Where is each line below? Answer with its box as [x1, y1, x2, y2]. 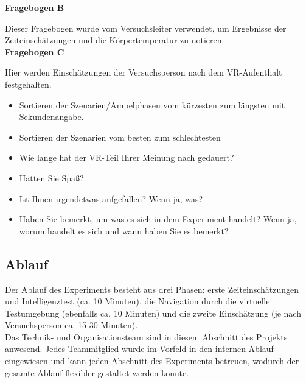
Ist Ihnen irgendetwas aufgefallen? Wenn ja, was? [19, 192, 203, 205]
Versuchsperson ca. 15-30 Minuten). [5, 318, 138, 331]
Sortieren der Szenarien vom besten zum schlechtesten [19, 130, 221, 143]
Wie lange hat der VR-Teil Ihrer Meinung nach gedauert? [19, 151, 234, 164]
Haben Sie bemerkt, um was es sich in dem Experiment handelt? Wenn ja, [19, 213, 297, 225]
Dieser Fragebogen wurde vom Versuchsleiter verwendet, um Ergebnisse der [5, 21, 287, 34]
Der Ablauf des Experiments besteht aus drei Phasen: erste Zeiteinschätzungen [5, 283, 299, 295]
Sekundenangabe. [19, 110, 84, 123]
